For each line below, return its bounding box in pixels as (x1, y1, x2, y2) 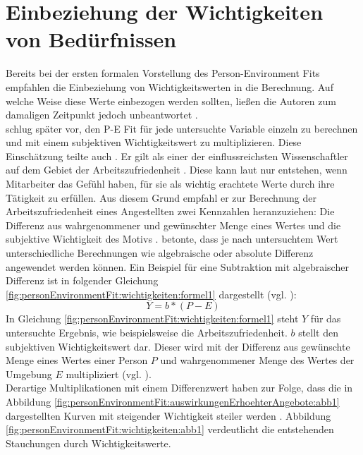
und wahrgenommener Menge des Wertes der (160, 353, 355, 368)
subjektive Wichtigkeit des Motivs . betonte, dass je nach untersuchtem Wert (6, 231, 338, 246)
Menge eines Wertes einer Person (6, 353, 148, 368)
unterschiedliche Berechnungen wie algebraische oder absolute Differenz (6, 245, 314, 260)
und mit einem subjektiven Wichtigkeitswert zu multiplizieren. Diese (6, 135, 302, 150)
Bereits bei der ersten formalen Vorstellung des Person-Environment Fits (6, 66, 320, 80)
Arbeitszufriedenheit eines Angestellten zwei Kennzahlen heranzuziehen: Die (6, 204, 335, 219)
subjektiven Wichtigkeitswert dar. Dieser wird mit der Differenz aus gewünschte (6, 339, 350, 353)
